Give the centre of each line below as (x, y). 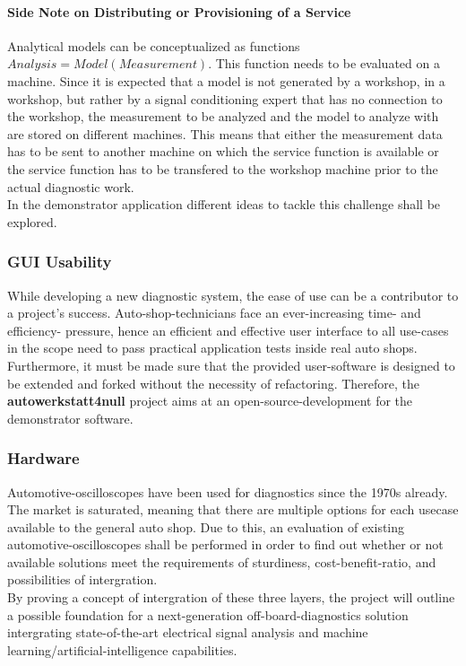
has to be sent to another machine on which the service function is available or (223, 151)
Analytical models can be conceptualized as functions (154, 45)
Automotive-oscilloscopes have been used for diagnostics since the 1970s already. (228, 491)
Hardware (43, 458)
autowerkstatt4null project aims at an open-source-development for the (210, 401)
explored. (32, 221)
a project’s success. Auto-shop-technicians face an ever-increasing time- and (214, 313)
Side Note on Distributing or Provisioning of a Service (179, 11)
